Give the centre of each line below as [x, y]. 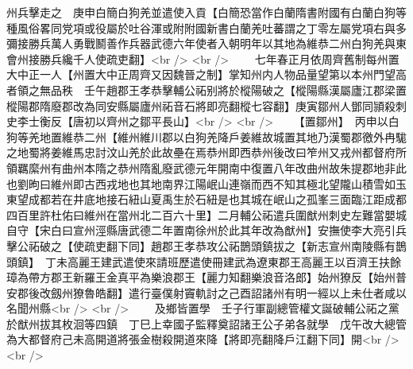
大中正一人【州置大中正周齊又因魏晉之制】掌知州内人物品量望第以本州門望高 [206, 74]
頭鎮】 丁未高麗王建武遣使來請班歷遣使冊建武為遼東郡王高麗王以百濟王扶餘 [204, 261]
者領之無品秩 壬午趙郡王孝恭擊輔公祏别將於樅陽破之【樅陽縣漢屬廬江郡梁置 [206, 89]
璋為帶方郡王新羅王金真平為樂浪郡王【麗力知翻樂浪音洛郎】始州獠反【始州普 [206, 277]
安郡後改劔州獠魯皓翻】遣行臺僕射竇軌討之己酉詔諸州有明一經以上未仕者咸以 [206, 292]
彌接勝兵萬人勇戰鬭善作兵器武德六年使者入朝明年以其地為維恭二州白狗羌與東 [206, 43]
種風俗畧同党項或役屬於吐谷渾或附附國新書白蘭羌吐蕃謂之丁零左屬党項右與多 [206, 27]
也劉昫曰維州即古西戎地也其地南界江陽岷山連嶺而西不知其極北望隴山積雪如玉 [206, 183]
